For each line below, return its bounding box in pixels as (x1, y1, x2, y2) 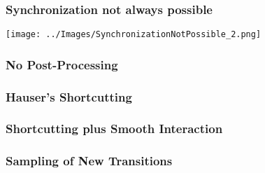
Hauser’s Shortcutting (6, 88, 132, 105)
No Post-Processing (6, 55, 118, 73)
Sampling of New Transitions (6, 152, 173, 169)
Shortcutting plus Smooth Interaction (6, 120, 223, 137)
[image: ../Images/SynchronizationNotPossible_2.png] (6, 29, 262, 40)
